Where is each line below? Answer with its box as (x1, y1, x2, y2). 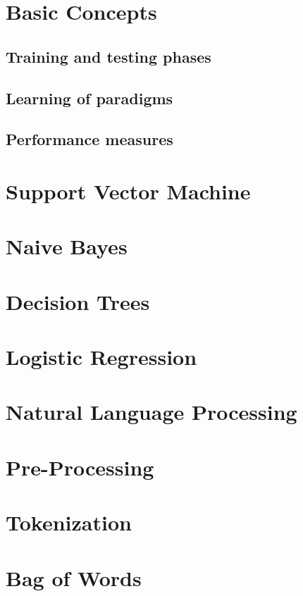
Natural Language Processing (6, 397, 297, 426)
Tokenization (6, 508, 132, 537)
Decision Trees (6, 287, 150, 316)
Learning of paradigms (6, 87, 173, 108)
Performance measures (6, 128, 173, 150)
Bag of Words (6, 563, 142, 592)
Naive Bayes (6, 232, 128, 261)
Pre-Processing (6, 452, 154, 481)
